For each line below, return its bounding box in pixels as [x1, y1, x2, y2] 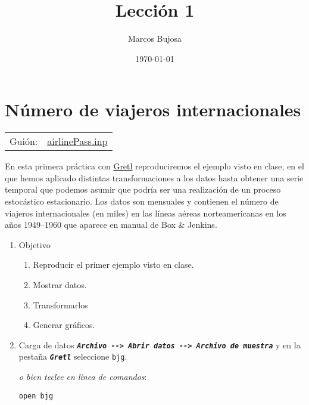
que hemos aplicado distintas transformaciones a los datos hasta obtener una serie [5, 171, 304, 184]
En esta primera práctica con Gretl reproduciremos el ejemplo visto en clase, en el [5, 160, 304, 172]
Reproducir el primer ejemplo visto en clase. [33, 258, 194, 271]
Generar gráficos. [33, 319, 95, 331]
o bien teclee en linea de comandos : [18, 370, 147, 383]
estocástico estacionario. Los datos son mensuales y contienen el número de [5, 195, 279, 208]
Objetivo [18, 238, 51, 251]
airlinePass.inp [47, 134, 108, 149]
